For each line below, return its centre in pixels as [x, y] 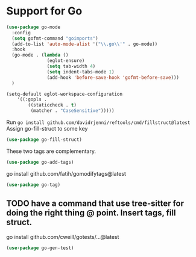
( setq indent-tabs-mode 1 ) [81, 72]
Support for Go [44, 11]
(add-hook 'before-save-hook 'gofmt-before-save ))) [113, 77]
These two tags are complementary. [51, 151]
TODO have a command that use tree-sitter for [95, 204]
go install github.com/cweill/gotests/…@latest [63, 237]
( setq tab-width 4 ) [71, 67]
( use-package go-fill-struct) [44, 140]
